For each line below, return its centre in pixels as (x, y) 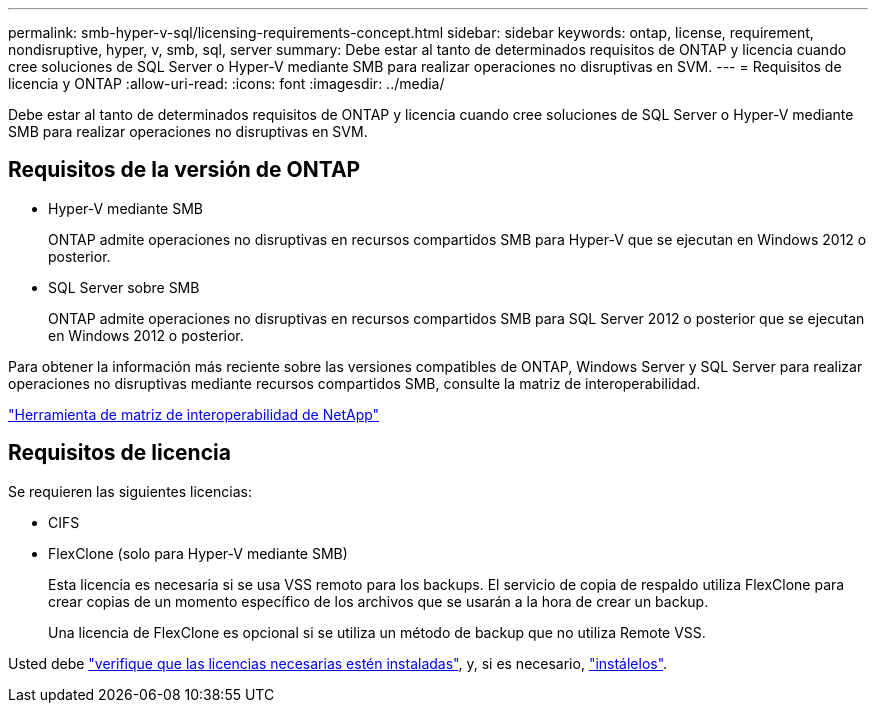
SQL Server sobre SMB (124, 287)
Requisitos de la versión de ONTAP (184, 170)
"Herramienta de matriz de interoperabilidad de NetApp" (194, 414)
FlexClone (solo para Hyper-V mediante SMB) (198, 553)
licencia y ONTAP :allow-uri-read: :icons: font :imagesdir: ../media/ (226, 83)
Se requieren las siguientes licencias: (130, 491)
